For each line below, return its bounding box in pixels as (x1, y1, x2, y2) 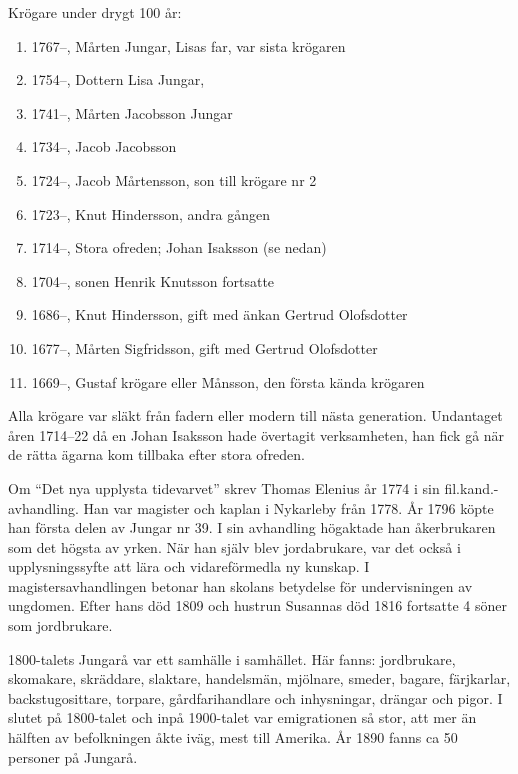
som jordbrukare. (8, 615, 113, 636)
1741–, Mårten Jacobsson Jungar (31, 102, 233, 123)
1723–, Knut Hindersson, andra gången (31, 203, 271, 224)
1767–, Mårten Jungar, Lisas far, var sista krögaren (31, 35, 346, 56)
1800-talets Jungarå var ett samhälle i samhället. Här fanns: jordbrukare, (8, 648, 456, 669)
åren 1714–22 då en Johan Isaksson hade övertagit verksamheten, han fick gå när (8, 424, 505, 445)
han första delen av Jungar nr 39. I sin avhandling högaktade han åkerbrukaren (8, 517, 496, 538)
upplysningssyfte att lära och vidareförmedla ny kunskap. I (8, 556, 370, 577)
